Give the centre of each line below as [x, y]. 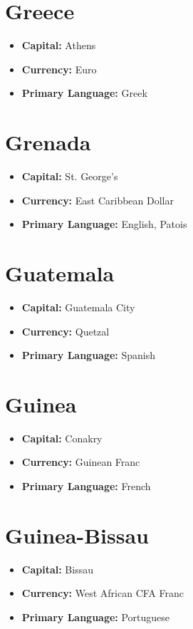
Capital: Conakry [62, 438]
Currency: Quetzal [66, 331]
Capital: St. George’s [70, 176]
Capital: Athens [59, 45]
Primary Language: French [86, 486]
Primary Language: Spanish [89, 355]
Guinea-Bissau [77, 535]
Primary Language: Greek [84, 93]
